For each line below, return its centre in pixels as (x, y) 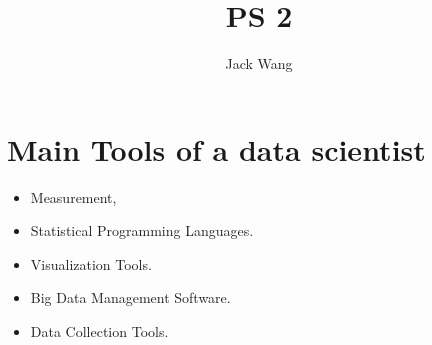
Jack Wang (259, 63)
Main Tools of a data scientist (216, 148)
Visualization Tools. (91, 263)
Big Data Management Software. (130, 297)
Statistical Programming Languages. (142, 230)
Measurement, (73, 196)
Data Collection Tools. (99, 331)
